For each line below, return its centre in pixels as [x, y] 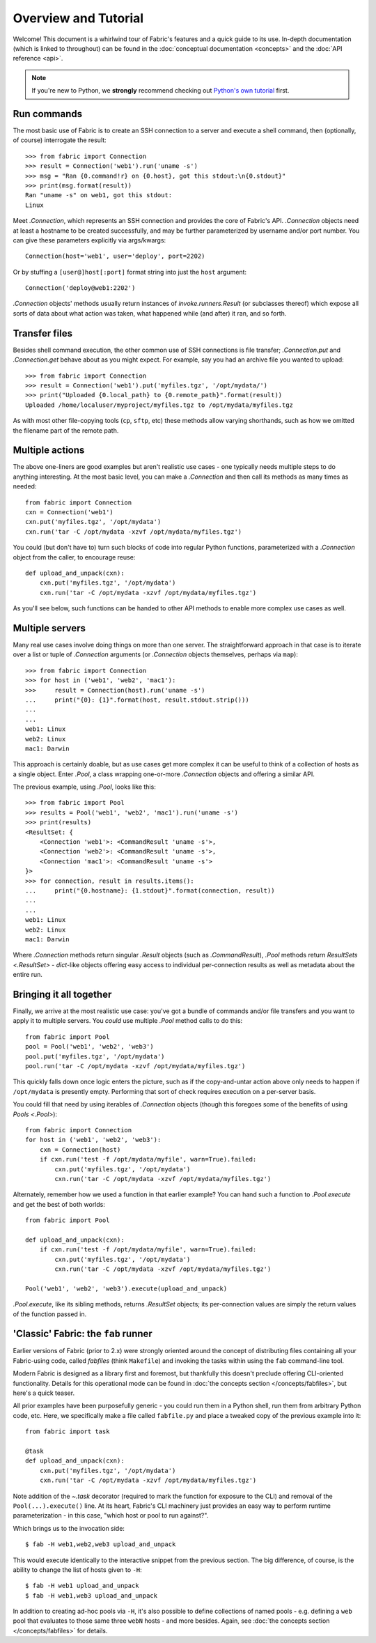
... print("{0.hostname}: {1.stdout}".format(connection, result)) [150, 891]
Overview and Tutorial [78, 18]
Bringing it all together [62, 994]
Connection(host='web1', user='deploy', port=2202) [115, 256]
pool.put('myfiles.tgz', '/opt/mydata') [95, 1056]
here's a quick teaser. [44, 1393]
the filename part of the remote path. [66, 430]
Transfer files [43, 333]
